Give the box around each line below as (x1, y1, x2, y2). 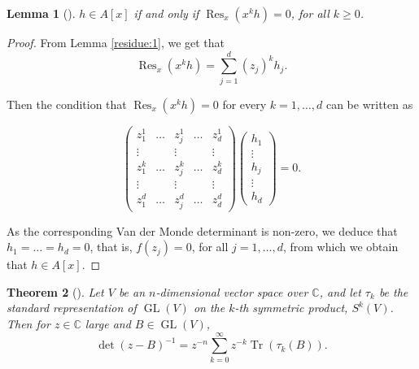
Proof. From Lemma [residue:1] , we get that (7, 34, 225, 50)
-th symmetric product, (234, 299, 348, 316)
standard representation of (7, 299, 137, 316)
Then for (7, 315, 50, 332)
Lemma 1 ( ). (7, 5, 76, 21)
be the (378, 283, 408, 300)
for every (222, 95, 267, 112)
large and (85, 315, 131, 332)
